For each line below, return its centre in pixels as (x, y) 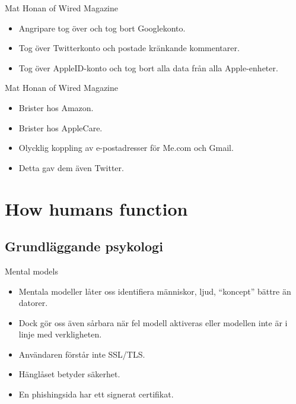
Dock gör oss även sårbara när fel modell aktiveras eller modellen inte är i (153, 322)
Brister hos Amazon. (56, 107)
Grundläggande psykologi (84, 246)
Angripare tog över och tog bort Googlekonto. (102, 28)
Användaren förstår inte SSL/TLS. (82, 354)
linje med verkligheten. (60, 334)
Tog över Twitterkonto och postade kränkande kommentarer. (129, 48)
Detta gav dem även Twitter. (71, 167)
